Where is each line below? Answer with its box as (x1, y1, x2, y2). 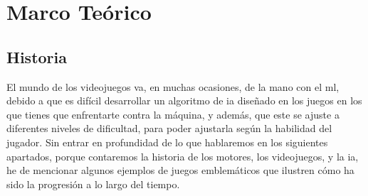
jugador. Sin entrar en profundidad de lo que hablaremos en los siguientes (6, 134, 328, 149)
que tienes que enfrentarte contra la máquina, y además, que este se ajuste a (6, 107, 340, 121)
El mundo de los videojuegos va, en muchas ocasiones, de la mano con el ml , (6, 79, 340, 94)
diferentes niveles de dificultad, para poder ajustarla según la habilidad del (6, 121, 332, 136)
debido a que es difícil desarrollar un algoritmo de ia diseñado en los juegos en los (6, 93, 362, 108)
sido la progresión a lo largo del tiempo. (6, 176, 180, 191)
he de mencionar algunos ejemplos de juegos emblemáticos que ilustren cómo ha (6, 163, 354, 178)
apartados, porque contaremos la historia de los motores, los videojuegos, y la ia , (6, 148, 359, 163)
